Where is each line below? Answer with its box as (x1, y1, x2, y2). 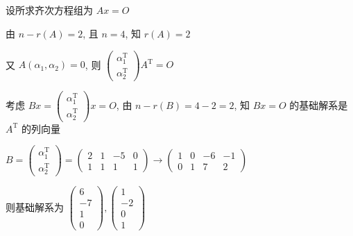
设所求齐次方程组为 (6, 3, 93, 17)
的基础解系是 (289, 97, 348, 112)
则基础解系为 (6, 199, 64, 214)
